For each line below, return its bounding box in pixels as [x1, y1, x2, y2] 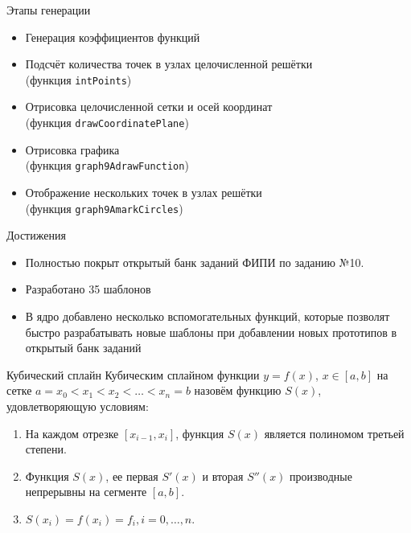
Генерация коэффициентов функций [25, 28, 200, 45]
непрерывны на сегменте [25, 483, 147, 500]
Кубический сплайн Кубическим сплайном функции [6, 366, 260, 383]
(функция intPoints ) [25, 71, 132, 88]
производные [290, 467, 352, 484]
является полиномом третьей [264, 424, 405, 441]
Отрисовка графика [25, 141, 120, 158]
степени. [25, 441, 67, 457]
